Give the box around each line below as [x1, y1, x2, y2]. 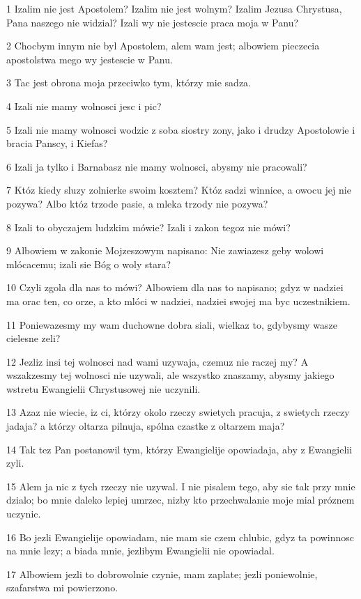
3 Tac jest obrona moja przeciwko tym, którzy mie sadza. [6, 75, 252, 90]
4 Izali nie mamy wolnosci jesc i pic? [6, 98, 162, 113]
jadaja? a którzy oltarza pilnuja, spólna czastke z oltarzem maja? [6, 419, 285, 433]
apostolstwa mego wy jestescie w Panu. [6, 52, 173, 66]
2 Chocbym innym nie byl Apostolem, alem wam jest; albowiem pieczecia [6, 38, 320, 53]
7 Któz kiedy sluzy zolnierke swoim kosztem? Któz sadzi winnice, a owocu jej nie [6, 182, 351, 197]
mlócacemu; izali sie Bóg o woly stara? [6, 256, 171, 271]
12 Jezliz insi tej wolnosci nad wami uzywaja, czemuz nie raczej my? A [6, 354, 309, 368]
